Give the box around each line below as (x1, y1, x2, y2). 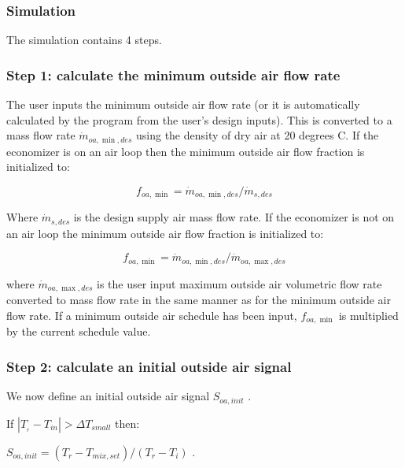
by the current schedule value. (6, 323, 151, 340)
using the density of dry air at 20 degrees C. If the (135, 127, 379, 143)
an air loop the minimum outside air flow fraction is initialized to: (6, 225, 324, 241)
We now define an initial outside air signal (6, 388, 210, 404)
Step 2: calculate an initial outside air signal (6, 356, 292, 376)
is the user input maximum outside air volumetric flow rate (97, 275, 382, 292)
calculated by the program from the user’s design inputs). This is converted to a (6, 111, 392, 128)
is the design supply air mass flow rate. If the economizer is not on (73, 209, 395, 225)
